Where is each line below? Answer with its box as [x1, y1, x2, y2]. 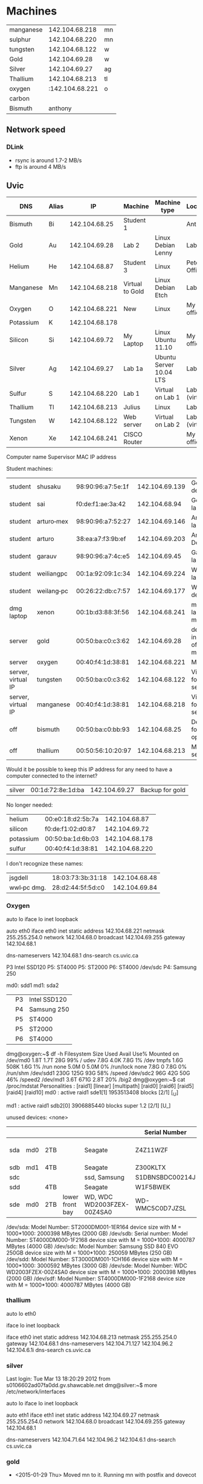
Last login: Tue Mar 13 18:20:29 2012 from [6, 1375, 111, 1382]
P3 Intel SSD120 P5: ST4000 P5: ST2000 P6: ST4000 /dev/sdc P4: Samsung [6, 964, 197, 971]
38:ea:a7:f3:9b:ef [76, 534, 126, 543]
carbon [9, 94, 30, 102]
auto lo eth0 [6, 1310, 36, 1317]
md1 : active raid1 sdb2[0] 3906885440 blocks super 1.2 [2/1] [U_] [6, 1102, 171, 1109]
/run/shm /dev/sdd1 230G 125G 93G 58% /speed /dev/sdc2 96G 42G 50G [6, 1069, 190, 1077]
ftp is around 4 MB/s [14, 163, 66, 170]
